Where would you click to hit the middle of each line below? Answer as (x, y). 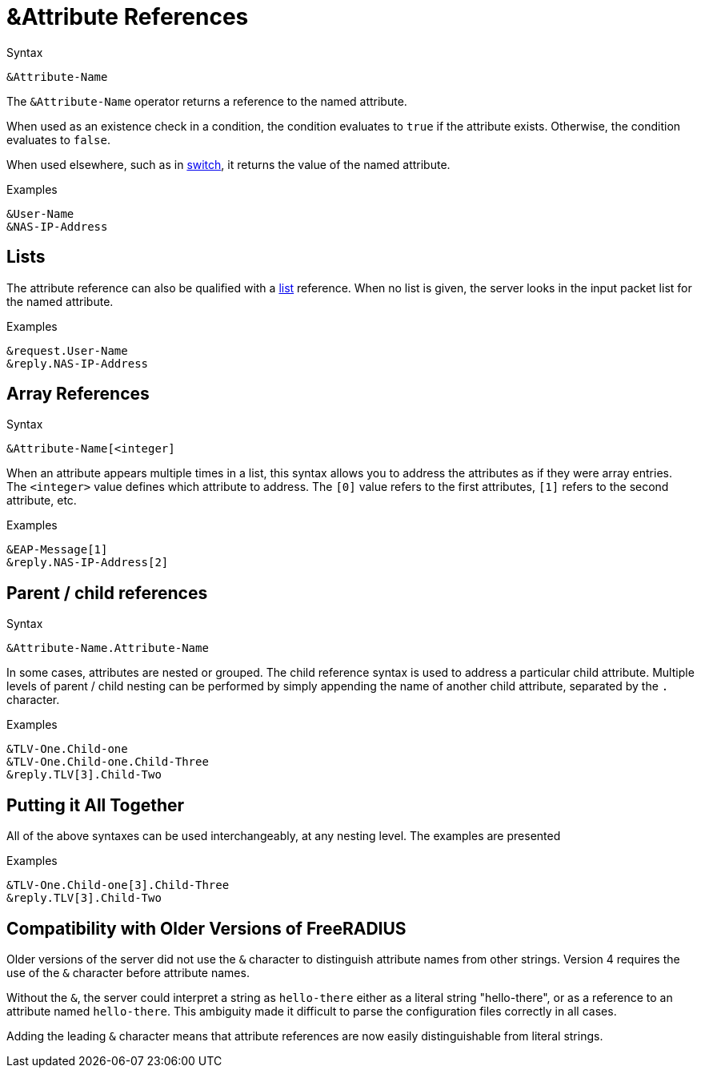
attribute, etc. (42, 501)
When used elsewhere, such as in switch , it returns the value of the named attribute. (228, 164)
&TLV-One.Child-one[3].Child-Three (118, 885)
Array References (78, 394)
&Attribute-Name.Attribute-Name (108, 648)
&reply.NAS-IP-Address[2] (88, 563)
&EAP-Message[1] (57, 550)
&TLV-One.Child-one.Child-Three (108, 762)
